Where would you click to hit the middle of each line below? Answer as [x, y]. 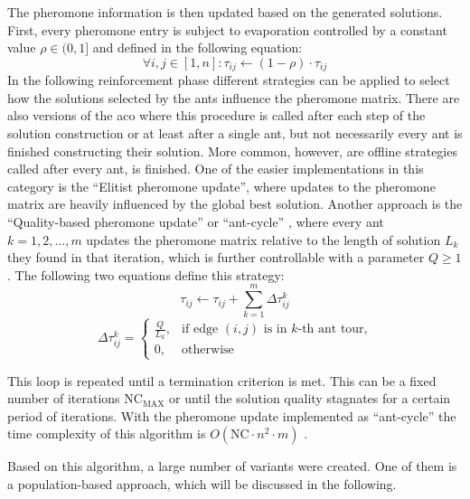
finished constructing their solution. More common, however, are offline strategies [232, 151]
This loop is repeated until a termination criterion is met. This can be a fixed [222, 380]
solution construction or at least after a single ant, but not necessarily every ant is [235, 133]
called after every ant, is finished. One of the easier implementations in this [216, 169]
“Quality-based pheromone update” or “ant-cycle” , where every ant [196, 221]
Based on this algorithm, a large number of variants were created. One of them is [232, 466]
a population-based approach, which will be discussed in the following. [202, 483]
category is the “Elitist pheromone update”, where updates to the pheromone [221, 186]
